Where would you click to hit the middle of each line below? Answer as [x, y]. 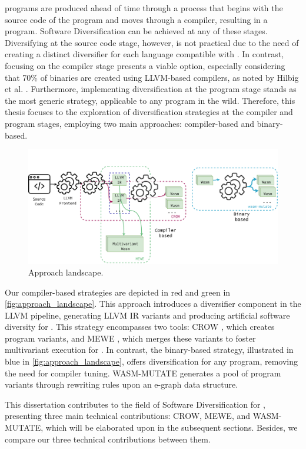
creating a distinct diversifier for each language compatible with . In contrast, [144, 54]
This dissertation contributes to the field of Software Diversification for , [135, 404]
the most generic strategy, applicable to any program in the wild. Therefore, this [150, 100]
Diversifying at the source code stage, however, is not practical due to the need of [152, 42]
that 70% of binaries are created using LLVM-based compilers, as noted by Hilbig [152, 77]
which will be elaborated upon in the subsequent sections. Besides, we [172, 427]
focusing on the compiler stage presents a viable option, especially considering [145, 65]
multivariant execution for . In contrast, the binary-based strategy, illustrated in [149, 350]
